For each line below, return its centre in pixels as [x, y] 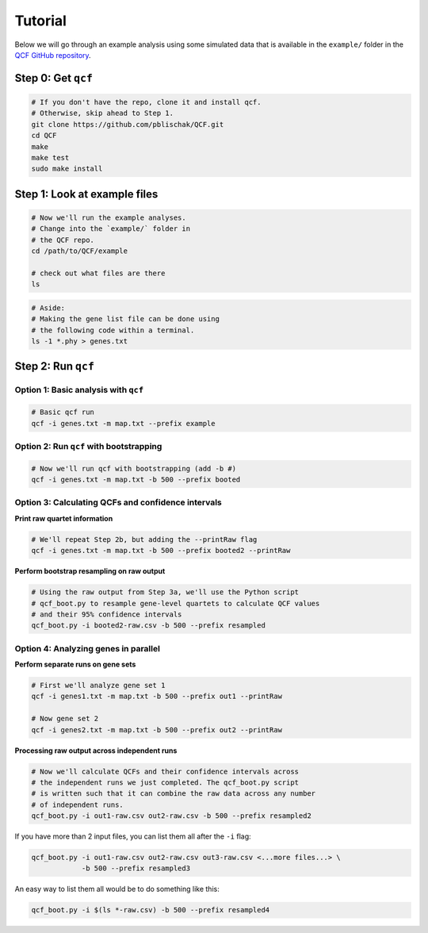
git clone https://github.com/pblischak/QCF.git [128, 124]
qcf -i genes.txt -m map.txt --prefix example [123, 423]
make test [50, 157]
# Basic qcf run [63, 412]
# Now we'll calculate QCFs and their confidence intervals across [165, 771]
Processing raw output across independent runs [96, 751]
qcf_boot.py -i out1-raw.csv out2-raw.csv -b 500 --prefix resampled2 [172, 816]
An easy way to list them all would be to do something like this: [117, 889]
